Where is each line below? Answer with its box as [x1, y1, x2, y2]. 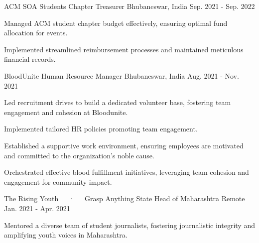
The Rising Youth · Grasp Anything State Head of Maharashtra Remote [4, 193, 245, 204]
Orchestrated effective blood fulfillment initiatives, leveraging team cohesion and [4, 167, 249, 177]
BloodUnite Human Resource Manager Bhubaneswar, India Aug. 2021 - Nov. [4, 70, 239, 81]
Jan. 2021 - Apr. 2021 [4, 203, 70, 213]
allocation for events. [4, 27, 68, 38]
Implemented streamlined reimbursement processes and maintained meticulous [4, 44, 244, 54]
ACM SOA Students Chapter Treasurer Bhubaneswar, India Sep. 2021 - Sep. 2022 [4, 1, 255, 11]
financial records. [4, 54, 56, 64]
